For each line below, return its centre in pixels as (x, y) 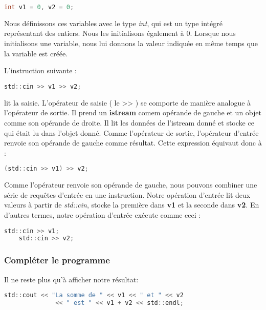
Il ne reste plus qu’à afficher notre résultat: (71, 279)
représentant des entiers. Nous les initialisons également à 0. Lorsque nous (120, 33)
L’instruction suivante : (40, 70)
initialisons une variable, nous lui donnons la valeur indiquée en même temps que (131, 43)
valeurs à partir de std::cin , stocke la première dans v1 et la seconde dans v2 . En (132, 205)
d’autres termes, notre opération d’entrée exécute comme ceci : (103, 214)
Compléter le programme (57, 260)
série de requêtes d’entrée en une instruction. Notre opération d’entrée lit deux (127, 194)
